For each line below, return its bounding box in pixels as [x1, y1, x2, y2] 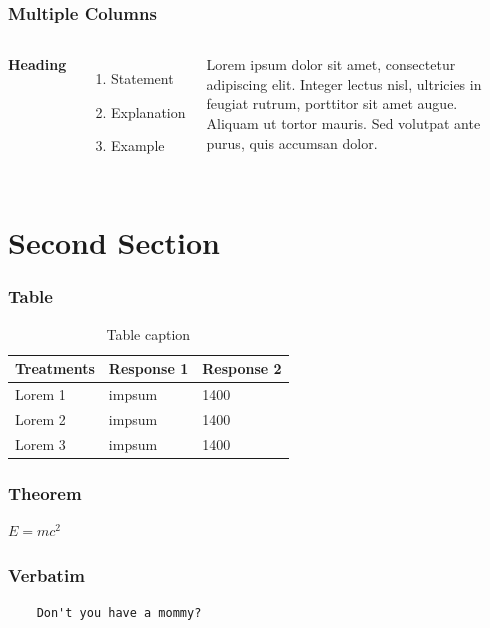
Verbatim [8, 562, 85, 587]
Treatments [15, 358, 95, 379]
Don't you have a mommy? [36, 605, 202, 620]
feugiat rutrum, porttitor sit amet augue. [206, 93, 458, 114]
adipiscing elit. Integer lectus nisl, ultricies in [206, 73, 482, 94]
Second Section [8, 222, 220, 263]
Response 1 [108, 358, 189, 379]
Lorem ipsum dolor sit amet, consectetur [206, 54, 456, 75]
